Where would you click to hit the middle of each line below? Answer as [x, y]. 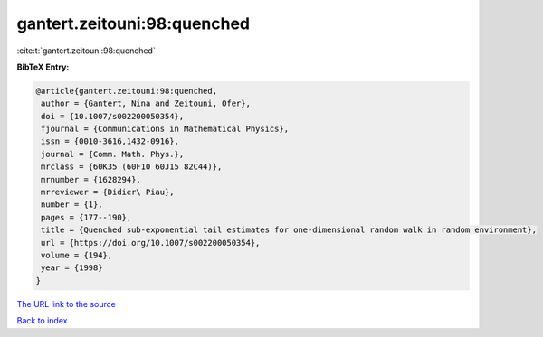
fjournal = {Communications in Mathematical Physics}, [165, 129]
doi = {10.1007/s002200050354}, [113, 116]
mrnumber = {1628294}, [91, 179]
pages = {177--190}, [86, 217]
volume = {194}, [77, 255]
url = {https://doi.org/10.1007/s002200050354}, [151, 243]
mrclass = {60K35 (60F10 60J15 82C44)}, [132, 167]
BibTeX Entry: [43, 67]
